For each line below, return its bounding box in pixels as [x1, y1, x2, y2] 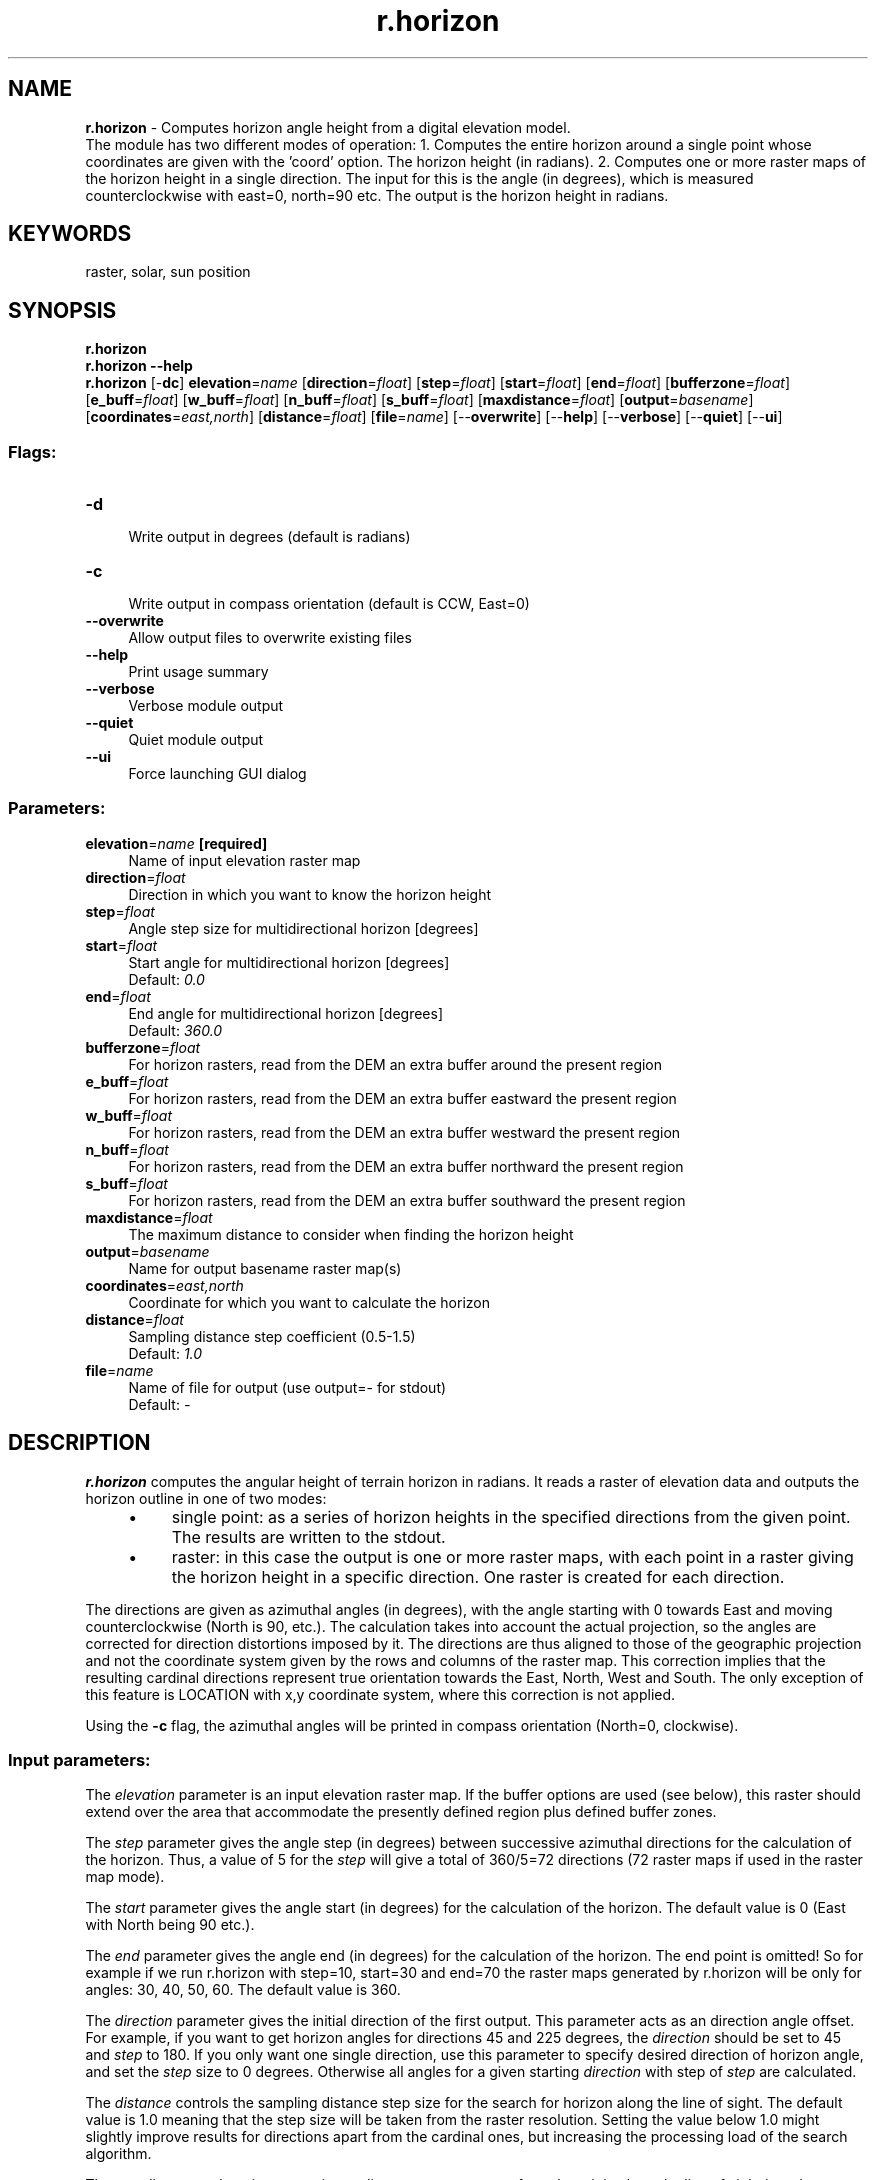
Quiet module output [128, 731, 264, 749]
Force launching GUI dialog [128, 765, 307, 783]
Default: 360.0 [128, 1021, 223, 1039]
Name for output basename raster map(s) [128, 1259, 402, 1277]
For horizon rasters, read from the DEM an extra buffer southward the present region [128, 1191, 686, 1209]
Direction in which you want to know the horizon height [128, 885, 492, 903]
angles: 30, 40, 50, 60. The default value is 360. [85, 1981, 401, 1999]
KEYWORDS [8, 221, 132, 247]
